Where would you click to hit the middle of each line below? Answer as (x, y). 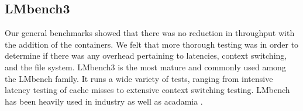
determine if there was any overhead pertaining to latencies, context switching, (146, 55)
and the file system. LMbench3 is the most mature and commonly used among (145, 67)
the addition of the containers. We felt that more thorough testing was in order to (152, 44)
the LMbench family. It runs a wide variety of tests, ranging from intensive (139, 78)
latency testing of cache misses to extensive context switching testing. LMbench (147, 90)
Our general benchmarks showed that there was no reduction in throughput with (150, 33)
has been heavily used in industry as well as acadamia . (104, 101)
